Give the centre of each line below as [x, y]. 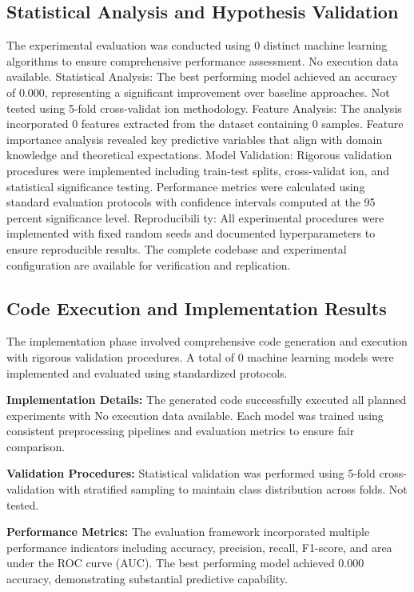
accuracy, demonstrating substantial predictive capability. [147, 579]
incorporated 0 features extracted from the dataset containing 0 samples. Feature [205, 124]
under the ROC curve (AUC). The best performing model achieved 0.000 [185, 563]
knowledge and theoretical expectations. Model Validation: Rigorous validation [199, 155]
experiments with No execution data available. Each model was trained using [195, 415]
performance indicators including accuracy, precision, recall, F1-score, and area [199, 547]
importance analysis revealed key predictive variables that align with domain [195, 139]
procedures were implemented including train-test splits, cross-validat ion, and [198, 170]
